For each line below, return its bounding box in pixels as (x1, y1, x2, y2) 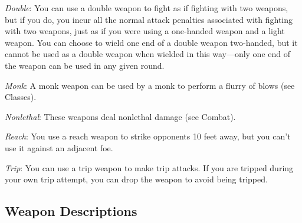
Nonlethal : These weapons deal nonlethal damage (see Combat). (5, 110, 236, 122)
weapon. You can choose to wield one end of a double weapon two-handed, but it (5, 36, 298, 48)
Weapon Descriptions (5, 202, 137, 220)
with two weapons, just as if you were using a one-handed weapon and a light (5, 25, 285, 37)
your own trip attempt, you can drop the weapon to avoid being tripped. (5, 173, 268, 185)
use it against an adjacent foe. (5, 141, 113, 154)
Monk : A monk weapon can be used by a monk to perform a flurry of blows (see (5, 79, 295, 91)
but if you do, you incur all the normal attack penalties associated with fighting (5, 13, 293, 25)
